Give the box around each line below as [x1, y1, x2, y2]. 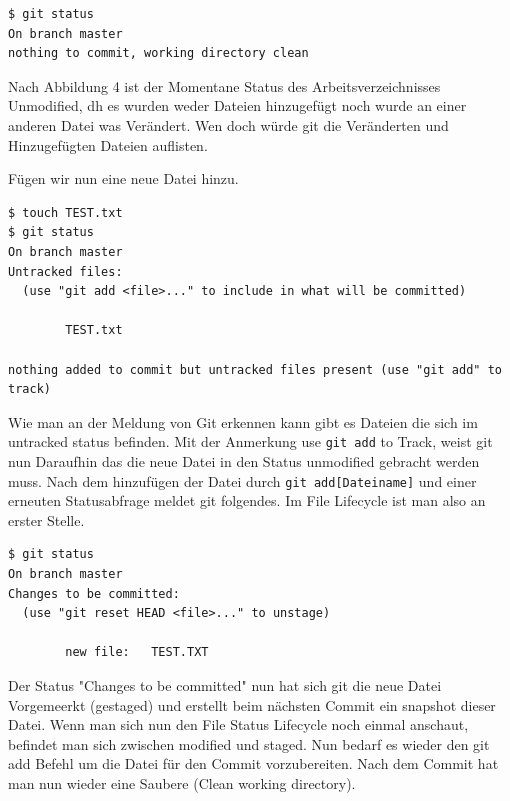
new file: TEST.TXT [65, 645, 209, 660]
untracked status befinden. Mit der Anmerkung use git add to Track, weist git [8, 431, 493, 452]
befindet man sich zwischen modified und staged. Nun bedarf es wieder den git [8, 733, 490, 754]
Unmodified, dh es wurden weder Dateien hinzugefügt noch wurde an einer [8, 95, 467, 116]
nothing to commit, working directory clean [8, 46, 309, 61]
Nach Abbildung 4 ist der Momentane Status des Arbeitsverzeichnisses [8, 75, 441, 96]
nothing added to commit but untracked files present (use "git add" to [8, 362, 502, 377]
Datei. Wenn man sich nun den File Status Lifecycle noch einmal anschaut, [8, 714, 469, 735]
